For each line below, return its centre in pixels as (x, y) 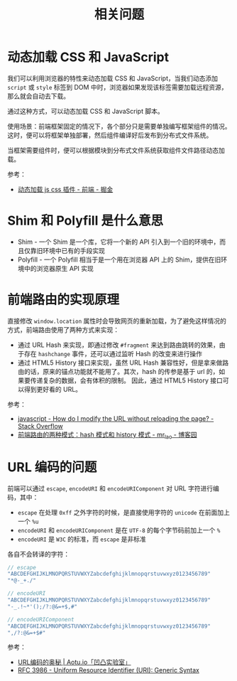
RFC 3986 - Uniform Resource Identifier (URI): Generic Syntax (109, 670)
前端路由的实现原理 (64, 300)
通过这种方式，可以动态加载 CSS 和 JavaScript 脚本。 (86, 111)
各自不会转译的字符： (38, 554)
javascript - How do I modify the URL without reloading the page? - (116, 418)
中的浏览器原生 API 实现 (59, 268)
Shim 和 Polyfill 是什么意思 (86, 221)
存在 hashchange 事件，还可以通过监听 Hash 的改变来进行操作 (113, 353)
